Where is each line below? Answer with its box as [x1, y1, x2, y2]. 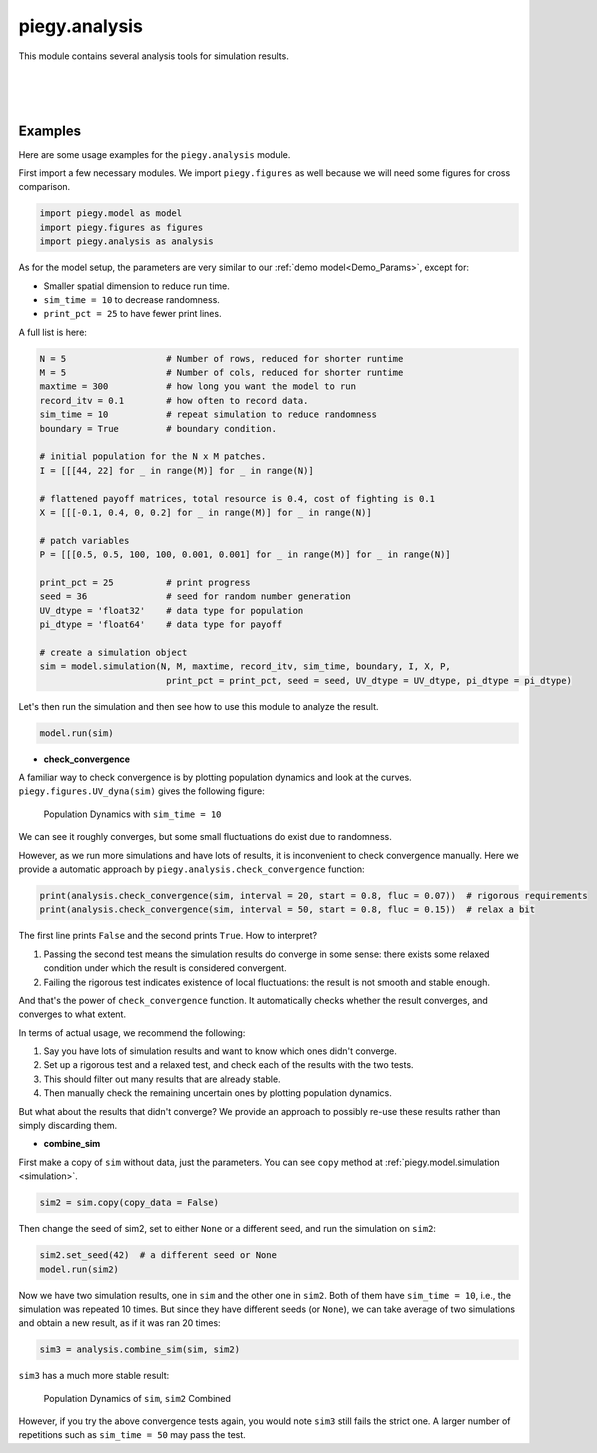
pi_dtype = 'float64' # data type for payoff [39, 619, 283, 630]
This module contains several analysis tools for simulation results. [18, 50, 289, 62]
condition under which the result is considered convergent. [43, 962, 287, 974]
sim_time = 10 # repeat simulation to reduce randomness [39, 409, 378, 420]
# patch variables [39, 535, 130, 546]
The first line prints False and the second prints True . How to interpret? [18, 930, 318, 942]
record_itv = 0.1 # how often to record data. [39, 395, 309, 406]
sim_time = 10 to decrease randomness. [43, 293, 220, 305]
